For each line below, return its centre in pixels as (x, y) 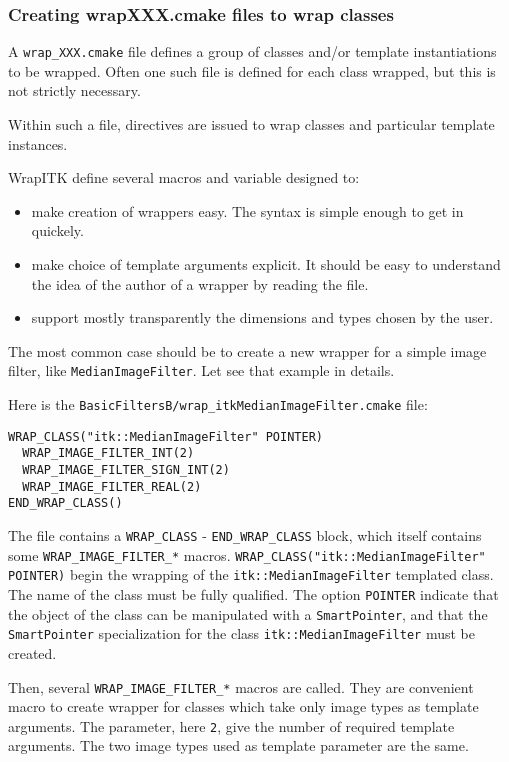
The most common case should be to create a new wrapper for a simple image (247, 350)
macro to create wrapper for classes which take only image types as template (243, 706)
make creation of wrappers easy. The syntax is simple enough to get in (247, 210)
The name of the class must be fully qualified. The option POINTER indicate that (253, 593)
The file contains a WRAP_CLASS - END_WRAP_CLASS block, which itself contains (245, 535)
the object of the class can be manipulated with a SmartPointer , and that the (248, 613)
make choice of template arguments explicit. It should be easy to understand (266, 264)
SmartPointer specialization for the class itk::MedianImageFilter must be (241, 633)
